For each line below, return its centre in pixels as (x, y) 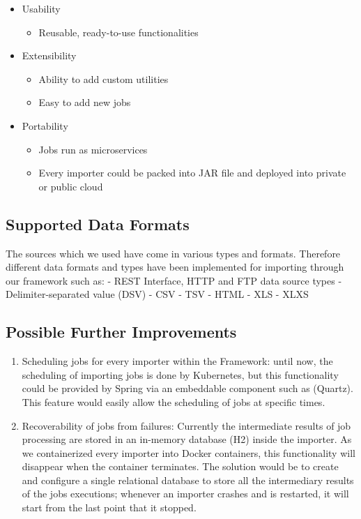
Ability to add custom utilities (103, 78)
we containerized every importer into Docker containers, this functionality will (189, 452)
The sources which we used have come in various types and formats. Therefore (173, 253)
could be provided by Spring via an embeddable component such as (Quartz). (187, 388)
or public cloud (71, 186)
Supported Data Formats (98, 224)
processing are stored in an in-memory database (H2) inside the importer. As (187, 439)
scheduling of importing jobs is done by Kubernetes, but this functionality (180, 374)
